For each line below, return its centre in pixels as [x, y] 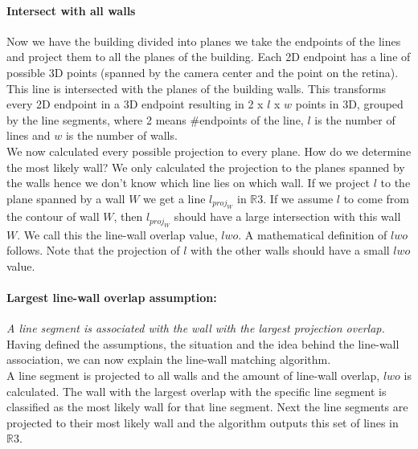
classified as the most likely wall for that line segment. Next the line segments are [207, 407]
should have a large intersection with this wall [287, 216]
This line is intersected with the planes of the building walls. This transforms [197, 88]
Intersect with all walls [71, 10]
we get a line [174, 198]
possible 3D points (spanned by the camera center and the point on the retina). [203, 72]
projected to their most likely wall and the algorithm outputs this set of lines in [203, 422]
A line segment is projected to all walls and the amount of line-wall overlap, [193, 375]
